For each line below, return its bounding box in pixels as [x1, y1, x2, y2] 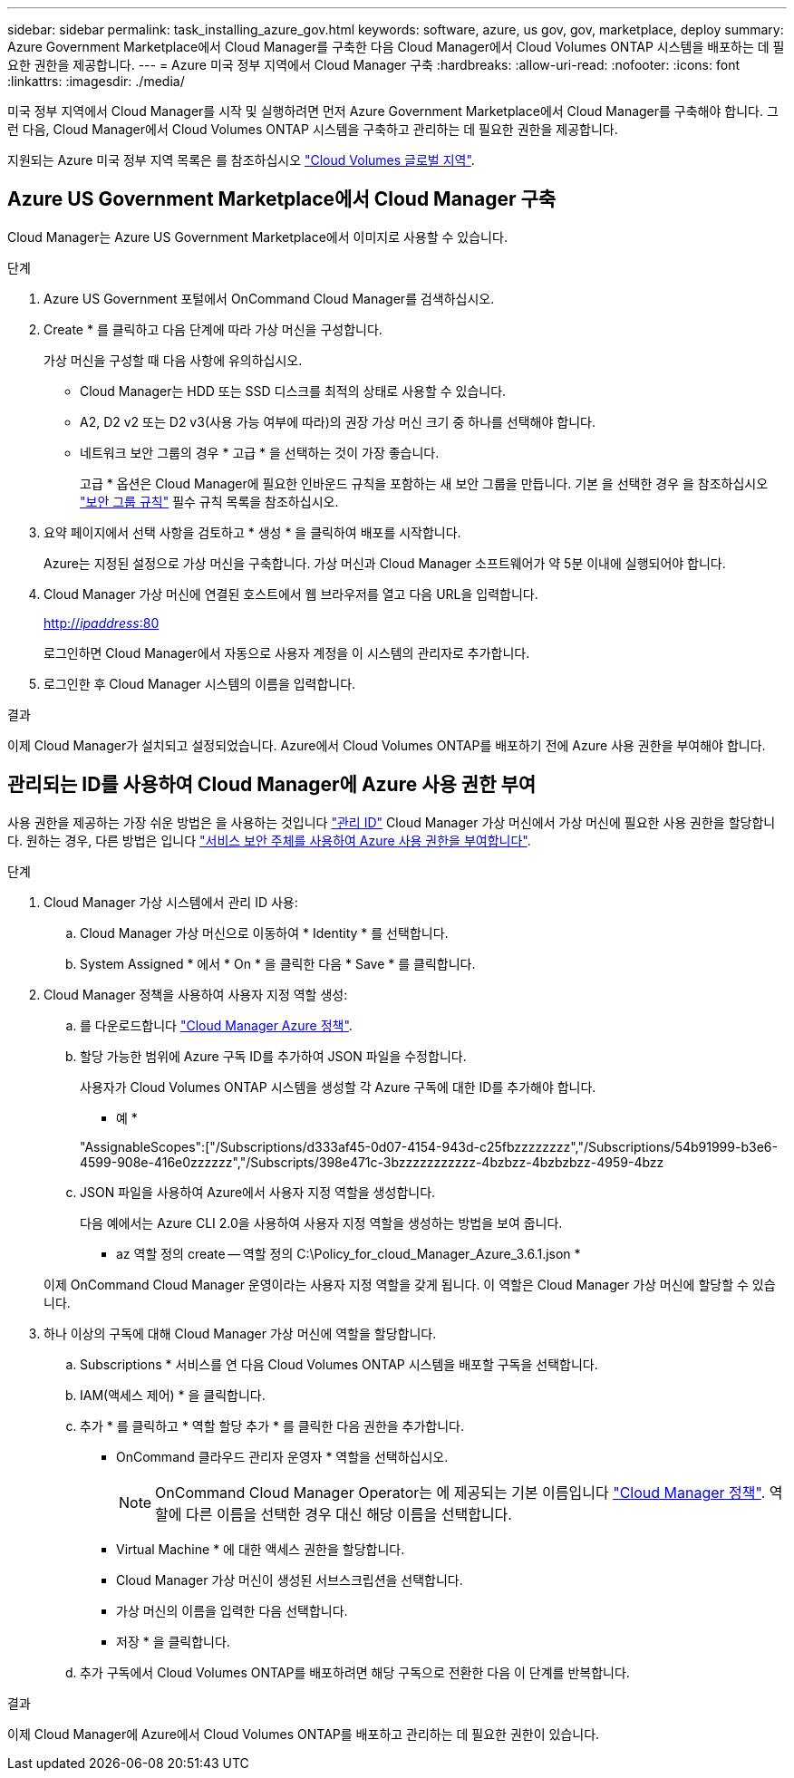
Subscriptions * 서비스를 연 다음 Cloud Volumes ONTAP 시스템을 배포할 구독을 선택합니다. [80, 1356, 598, 1372]
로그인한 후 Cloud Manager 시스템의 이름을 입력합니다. [44, 675, 356, 691]
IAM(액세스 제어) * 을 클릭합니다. [80, 1387, 266, 1403]
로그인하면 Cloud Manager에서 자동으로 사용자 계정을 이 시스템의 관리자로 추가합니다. [44, 644, 530, 661]
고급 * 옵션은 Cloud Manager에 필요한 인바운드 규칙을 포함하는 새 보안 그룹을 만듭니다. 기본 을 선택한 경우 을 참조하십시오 [80, 475, 769, 491]
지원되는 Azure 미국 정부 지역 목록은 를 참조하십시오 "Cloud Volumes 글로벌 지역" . [7, 152, 475, 168]
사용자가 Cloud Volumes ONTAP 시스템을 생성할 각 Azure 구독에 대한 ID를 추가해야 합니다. [80, 1078, 596, 1095]
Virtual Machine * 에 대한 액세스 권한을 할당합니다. [116, 1541, 405, 1557]
